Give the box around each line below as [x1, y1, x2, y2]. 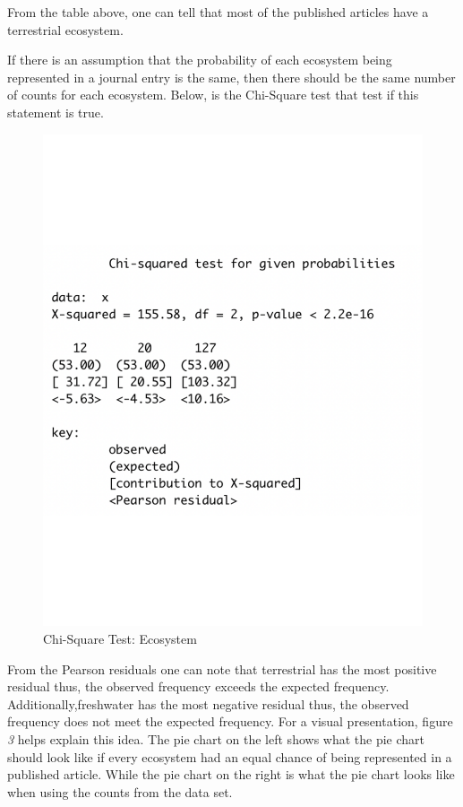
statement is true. [7, 102, 104, 121]
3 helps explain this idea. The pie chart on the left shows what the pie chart [7, 730, 425, 749]
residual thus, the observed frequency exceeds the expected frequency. [7, 677, 390, 696]
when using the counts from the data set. [7, 782, 233, 801]
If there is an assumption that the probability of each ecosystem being [7, 50, 392, 69]
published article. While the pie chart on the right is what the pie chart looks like [7, 765, 455, 784]
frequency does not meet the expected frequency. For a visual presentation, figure [7, 712, 453, 731]
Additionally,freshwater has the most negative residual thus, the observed [7, 694, 409, 713]
